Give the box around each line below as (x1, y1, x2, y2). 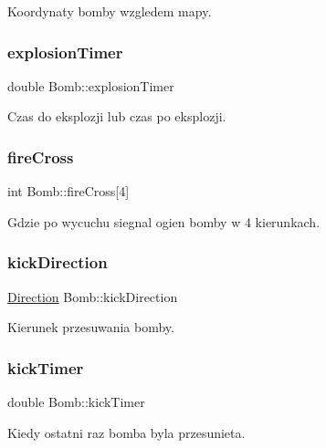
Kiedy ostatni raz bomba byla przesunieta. (7, 422, 246, 442)
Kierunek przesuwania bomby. (7, 318, 174, 337)
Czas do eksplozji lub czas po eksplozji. (7, 107, 226, 126)
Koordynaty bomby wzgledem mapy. (7, 2, 212, 20)
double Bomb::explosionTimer (7, 76, 174, 95)
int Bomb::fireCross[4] (7, 182, 130, 201)
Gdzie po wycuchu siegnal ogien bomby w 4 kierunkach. (7, 212, 321, 231)
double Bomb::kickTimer (7, 392, 145, 412)
